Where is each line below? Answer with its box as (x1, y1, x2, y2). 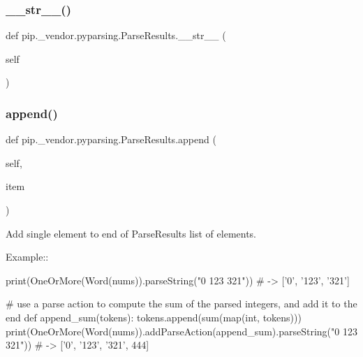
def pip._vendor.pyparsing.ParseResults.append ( (6, 132, 216, 147)
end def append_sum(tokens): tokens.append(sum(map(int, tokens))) (6, 309, 302, 324)
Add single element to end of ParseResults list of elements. (6, 226, 257, 240)
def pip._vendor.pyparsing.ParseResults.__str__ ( (6, 28, 226, 43)
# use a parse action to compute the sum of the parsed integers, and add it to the (6, 296, 357, 311)
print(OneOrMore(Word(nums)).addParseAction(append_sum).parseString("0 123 (6, 323, 357, 338)
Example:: (6, 249, 49, 264)
